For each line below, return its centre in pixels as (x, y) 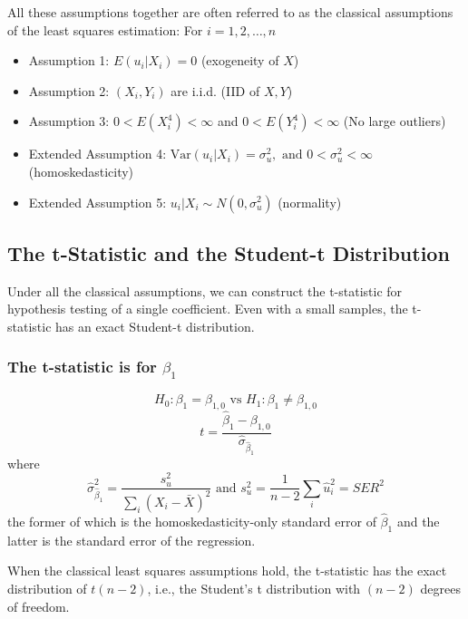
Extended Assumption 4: (97, 154)
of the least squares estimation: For (105, 29)
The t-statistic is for (82, 367)
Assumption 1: (69, 60)
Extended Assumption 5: (97, 202)
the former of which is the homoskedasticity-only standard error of (192, 522)
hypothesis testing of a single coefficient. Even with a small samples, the (208, 309)
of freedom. (39, 606)
